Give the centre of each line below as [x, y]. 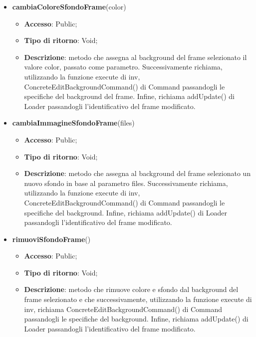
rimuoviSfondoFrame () [51, 239]
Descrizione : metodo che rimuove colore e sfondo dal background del [131, 289]
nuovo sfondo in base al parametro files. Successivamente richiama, [126, 183]
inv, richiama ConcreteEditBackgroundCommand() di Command [123, 309]
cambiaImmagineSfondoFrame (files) [73, 123]
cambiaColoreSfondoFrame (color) [69, 6]
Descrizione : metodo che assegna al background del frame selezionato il [135, 57]
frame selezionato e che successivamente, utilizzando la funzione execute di [138, 299]
